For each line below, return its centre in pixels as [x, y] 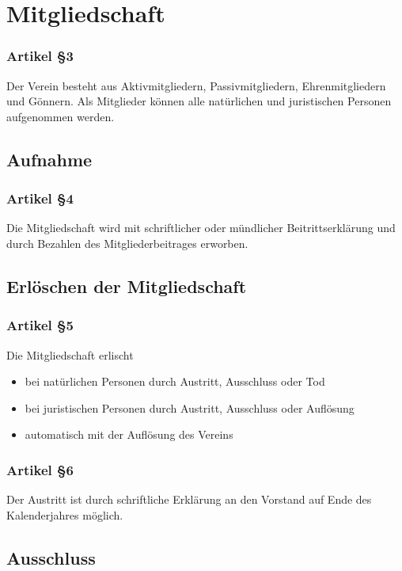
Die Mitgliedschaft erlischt [70, 354]
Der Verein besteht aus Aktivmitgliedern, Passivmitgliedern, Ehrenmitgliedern [196, 85]
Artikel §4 [40, 198]
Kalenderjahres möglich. [65, 514]
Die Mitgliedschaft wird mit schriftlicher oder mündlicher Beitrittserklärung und [201, 228]
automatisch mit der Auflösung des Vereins [129, 434]
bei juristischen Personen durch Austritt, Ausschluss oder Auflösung [190, 407]
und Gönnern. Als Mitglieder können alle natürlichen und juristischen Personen [199, 101]
